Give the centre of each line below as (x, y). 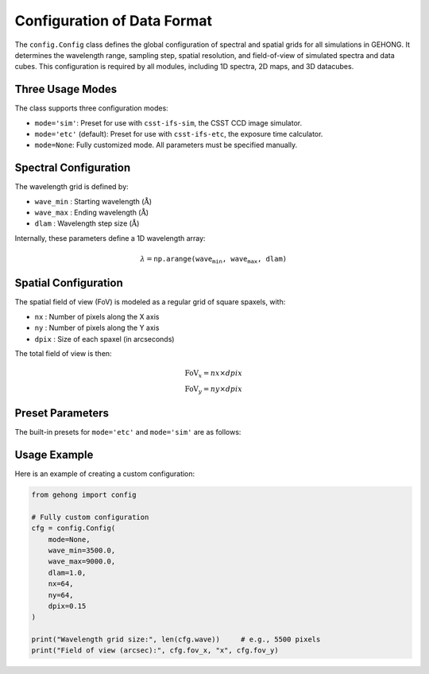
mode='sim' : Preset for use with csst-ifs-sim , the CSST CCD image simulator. (168, 122)
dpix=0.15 (67, 606)
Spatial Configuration (69, 283)
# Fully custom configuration (90, 517)
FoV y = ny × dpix (213, 389)
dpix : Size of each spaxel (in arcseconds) (104, 339)
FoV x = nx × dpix (213, 374)
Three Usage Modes (66, 89)
